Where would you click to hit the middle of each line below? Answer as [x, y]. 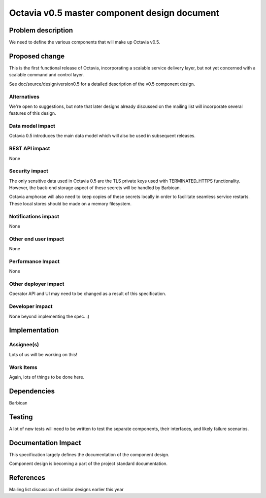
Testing [21, 417]
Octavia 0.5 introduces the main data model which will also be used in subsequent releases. [102, 136]
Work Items [23, 367]
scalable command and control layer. [47, 75]
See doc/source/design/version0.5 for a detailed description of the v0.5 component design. [102, 84]
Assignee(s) [24, 345]
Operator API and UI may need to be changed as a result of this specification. [88, 294]
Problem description [41, 30]
